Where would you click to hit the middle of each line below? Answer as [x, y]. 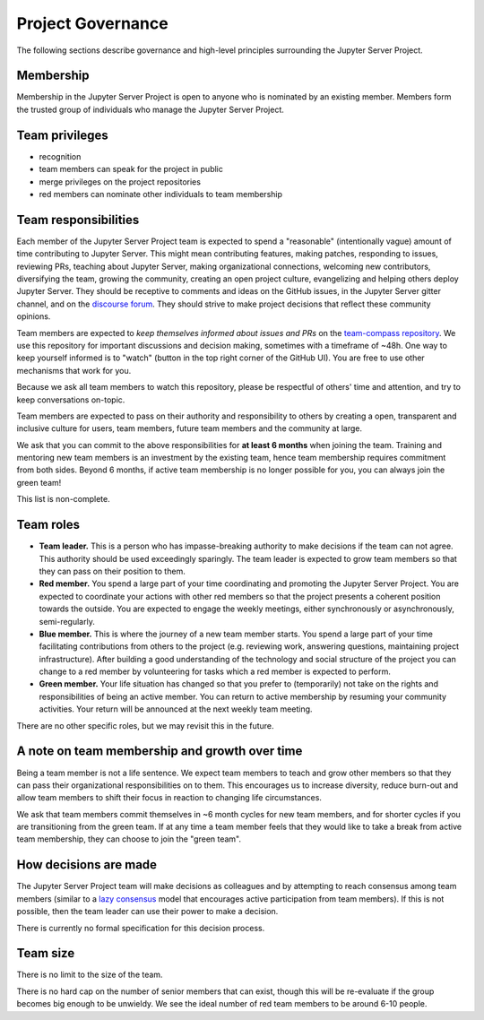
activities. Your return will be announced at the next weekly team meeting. [176, 709]
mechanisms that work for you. [74, 370]
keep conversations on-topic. [71, 400]
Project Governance [93, 23]
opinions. [34, 316]
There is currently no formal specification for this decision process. [141, 928]
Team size [46, 953]
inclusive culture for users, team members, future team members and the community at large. [190, 428]
